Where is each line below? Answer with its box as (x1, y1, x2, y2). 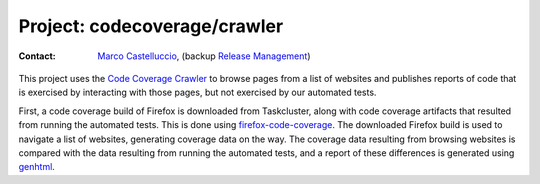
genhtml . (18, 161, 55, 173)
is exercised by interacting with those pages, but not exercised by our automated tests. (18, 86, 377, 99)
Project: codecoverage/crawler (18, 15, 284, 37)
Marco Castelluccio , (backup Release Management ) (97, 50, 311, 62)
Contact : (18, 50, 57, 62)
